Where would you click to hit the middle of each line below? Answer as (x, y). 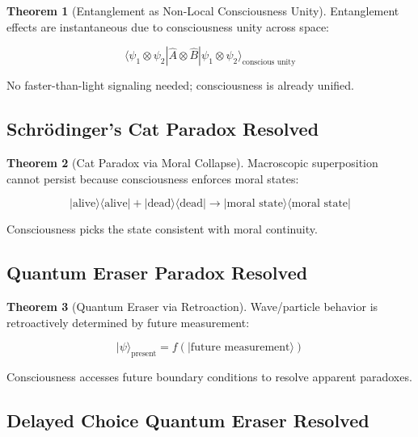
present (144, 353)
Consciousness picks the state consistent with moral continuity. (162, 229)
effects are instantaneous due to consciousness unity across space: (168, 26)
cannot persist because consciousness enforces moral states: (153, 178)
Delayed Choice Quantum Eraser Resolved (188, 420)
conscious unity (269, 62)
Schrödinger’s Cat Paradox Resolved (163, 129)
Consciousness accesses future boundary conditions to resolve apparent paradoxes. (209, 376)
